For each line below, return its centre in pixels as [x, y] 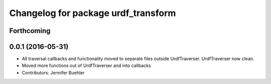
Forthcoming [30, 31]
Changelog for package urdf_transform [93, 13]
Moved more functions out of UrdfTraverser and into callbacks [86, 65]
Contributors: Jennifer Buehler [53, 72]
